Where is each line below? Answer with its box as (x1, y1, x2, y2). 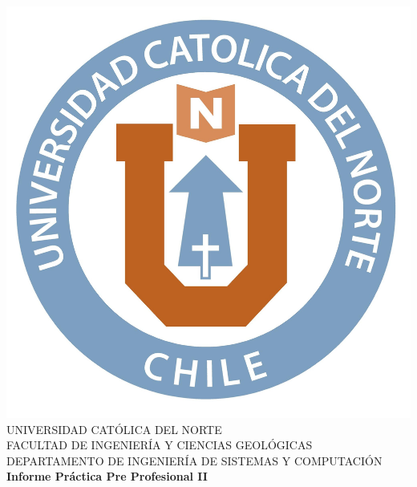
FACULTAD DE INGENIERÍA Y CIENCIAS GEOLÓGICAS (6, 436, 313, 453)
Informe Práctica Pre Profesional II (6, 468, 208, 485)
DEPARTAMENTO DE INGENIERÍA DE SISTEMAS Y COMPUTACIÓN (6, 452, 383, 469)
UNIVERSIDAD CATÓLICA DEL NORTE (6, 420, 222, 437)
